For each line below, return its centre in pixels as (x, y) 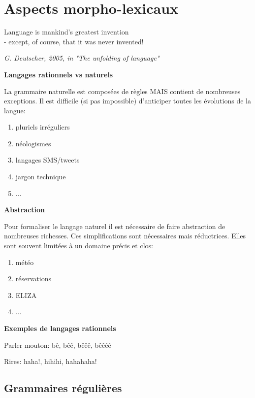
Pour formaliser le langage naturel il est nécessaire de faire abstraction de (115, 226)
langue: (15, 110)
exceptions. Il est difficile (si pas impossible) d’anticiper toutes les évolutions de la (127, 101)
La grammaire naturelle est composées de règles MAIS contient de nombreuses (122, 91)
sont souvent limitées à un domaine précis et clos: (79, 246)
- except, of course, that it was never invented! (74, 41)
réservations (33, 279)
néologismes (33, 143)
